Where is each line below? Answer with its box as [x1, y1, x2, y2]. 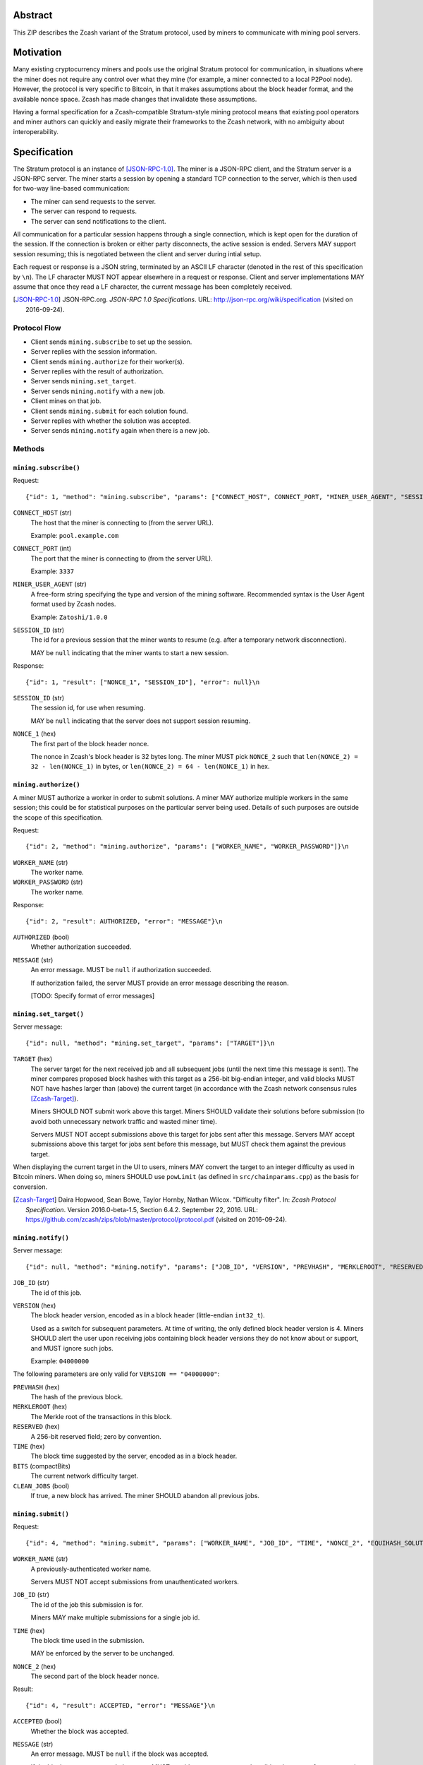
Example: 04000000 [30, 1356, 90, 1365]
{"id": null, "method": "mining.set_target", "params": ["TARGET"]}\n [25, 1039, 275, 1047]
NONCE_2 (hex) [13, 1662, 56, 1670]
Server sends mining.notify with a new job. [30, 387, 166, 395]
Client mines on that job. [30, 397, 102, 405]
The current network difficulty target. [30, 1472, 139, 1480]
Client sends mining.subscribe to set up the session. [30, 337, 192, 346]
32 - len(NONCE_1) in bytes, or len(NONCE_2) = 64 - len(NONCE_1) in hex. [30, 762, 270, 771]
